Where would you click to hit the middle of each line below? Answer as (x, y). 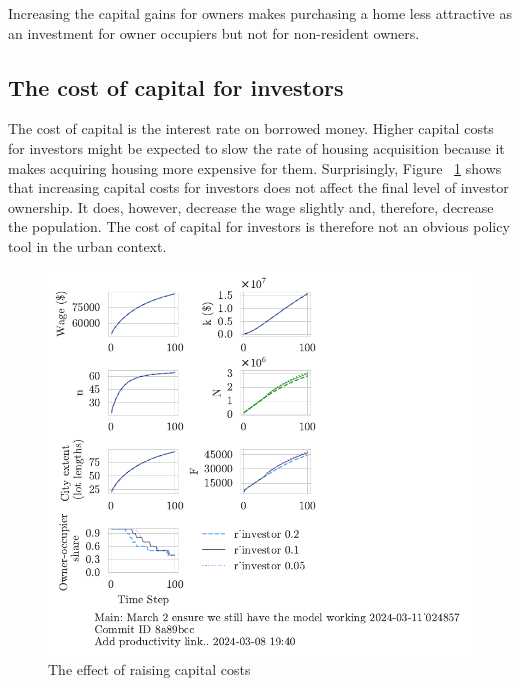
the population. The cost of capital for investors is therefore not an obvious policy (259, 226)
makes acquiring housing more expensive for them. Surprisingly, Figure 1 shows (255, 167)
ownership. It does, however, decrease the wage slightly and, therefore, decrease (251, 206)
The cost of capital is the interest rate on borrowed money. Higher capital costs (251, 128)
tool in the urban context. (87, 245)
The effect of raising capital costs (149, 669)
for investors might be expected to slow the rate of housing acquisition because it (256, 147)
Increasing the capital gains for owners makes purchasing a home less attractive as (260, 13)
